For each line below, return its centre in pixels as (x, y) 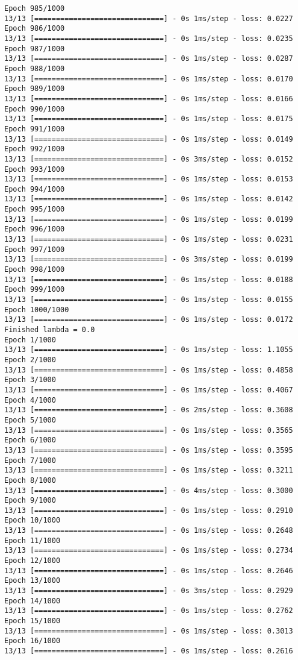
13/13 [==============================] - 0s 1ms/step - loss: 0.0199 (149, 219)
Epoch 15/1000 (33, 621)
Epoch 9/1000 (30, 501)
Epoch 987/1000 (35, 49)
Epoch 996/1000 (35, 229)
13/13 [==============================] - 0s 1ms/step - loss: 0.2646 (149, 570)
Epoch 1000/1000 (37, 310)
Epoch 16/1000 (33, 641)
